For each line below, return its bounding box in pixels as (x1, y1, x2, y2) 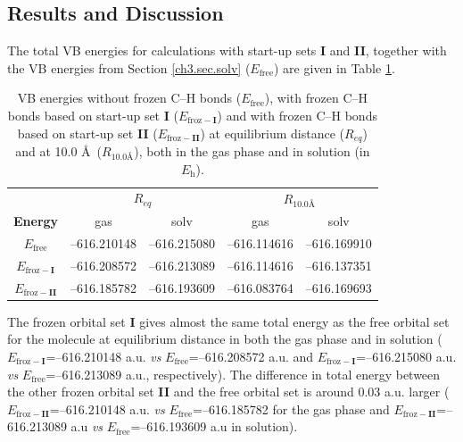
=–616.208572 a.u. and (188, 346, 314, 365)
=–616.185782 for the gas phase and (193, 399, 390, 418)
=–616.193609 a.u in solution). (130, 417, 298, 436)
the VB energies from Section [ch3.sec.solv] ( (7, 58, 251, 77)
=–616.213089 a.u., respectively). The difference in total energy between (45, 364, 441, 383)
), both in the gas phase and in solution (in (134, 142, 370, 161)
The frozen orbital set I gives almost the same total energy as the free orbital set (7, 312, 450, 330)
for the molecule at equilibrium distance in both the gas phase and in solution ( (7, 329, 442, 348)
